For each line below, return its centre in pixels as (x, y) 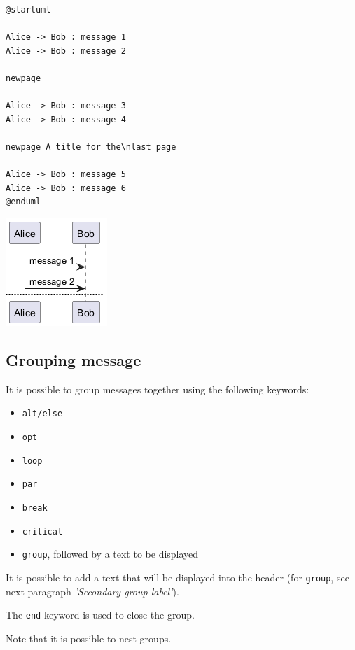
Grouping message (74, 359)
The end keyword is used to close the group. (100, 615)
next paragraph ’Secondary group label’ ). (92, 591)
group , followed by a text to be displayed (110, 554)
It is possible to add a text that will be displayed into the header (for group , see (177, 577)
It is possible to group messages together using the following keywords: (158, 389)
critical (42, 531)
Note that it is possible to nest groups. (89, 638)
